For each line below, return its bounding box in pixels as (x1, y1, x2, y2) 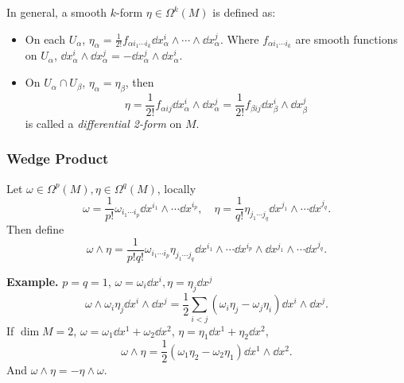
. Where (219, 30, 259, 47)
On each (25, 30, 65, 47)
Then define (6, 221, 64, 238)
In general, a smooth (6, 4, 107, 20)
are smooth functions (295, 30, 398, 47)
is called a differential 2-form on (25, 114, 182, 131)
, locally (157, 180, 196, 196)
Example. (6, 273, 59, 290)
